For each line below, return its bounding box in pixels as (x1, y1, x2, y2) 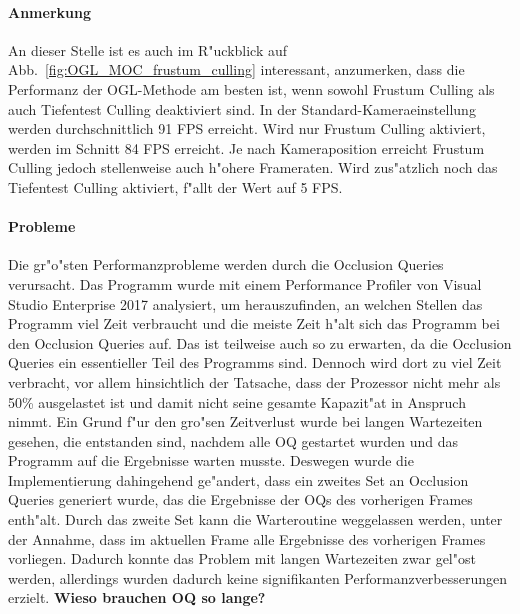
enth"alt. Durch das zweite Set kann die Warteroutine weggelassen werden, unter (8, 509, 503, 530)
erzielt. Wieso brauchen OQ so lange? (8, 587, 266, 608)
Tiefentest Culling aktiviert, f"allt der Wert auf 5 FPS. (8, 176, 343, 197)
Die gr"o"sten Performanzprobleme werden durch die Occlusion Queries (8, 254, 444, 275)
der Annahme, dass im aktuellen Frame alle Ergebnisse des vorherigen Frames (8, 528, 486, 549)
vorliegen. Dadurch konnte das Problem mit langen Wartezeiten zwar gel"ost (8, 548, 476, 569)
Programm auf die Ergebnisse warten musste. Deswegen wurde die (8, 450, 414, 471)
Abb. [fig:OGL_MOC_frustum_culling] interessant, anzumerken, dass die (8, 59, 465, 80)
